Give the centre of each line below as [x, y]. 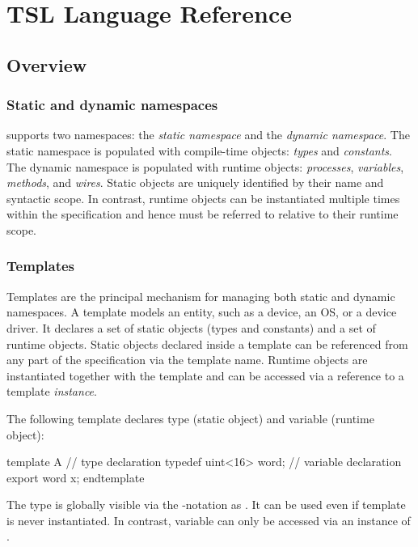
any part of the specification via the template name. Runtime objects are [187, 360]
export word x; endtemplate [76, 477]
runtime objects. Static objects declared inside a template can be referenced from [207, 343]
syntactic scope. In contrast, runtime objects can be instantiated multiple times [203, 198]
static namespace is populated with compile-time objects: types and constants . [199, 150]
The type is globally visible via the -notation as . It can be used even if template [206, 505]
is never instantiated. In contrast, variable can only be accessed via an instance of [209, 520]
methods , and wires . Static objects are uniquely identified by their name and [195, 182]
